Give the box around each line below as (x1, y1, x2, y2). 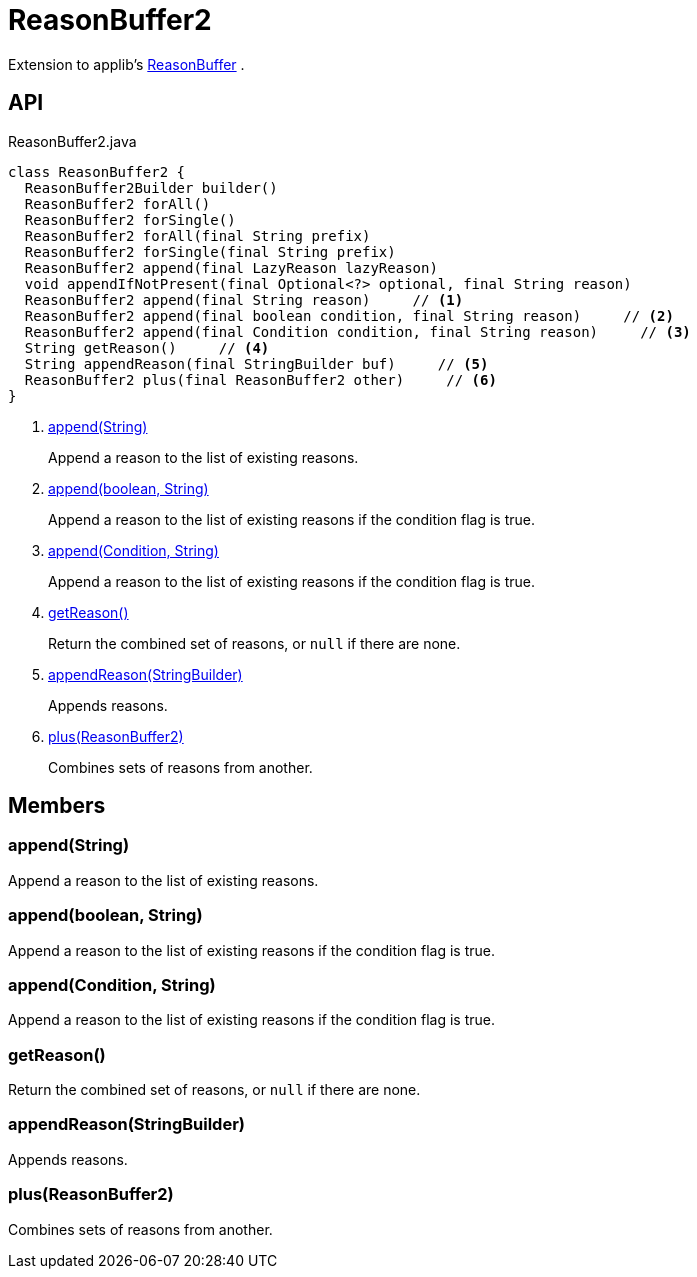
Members (8, 793, 106, 819)
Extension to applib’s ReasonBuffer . (8, 55, 245, 73)
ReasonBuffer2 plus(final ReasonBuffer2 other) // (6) (24, 371, 497, 388)
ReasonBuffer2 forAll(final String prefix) (24, 227, 371, 244)
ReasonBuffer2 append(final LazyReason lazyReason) (24, 259, 438, 276)
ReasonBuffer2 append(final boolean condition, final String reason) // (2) (24, 307, 674, 324)
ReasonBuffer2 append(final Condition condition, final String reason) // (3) (24, 323, 691, 340)
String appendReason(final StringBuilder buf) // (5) (24, 355, 489, 372)
